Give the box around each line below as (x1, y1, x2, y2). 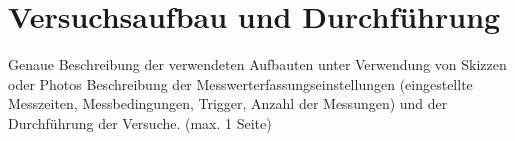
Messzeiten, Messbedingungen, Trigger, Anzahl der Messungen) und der (8, 93, 448, 114)
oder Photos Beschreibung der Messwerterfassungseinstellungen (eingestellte (8, 73, 473, 94)
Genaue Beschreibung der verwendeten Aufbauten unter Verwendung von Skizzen (8, 54, 507, 75)
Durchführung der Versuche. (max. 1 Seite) (8, 112, 272, 133)
